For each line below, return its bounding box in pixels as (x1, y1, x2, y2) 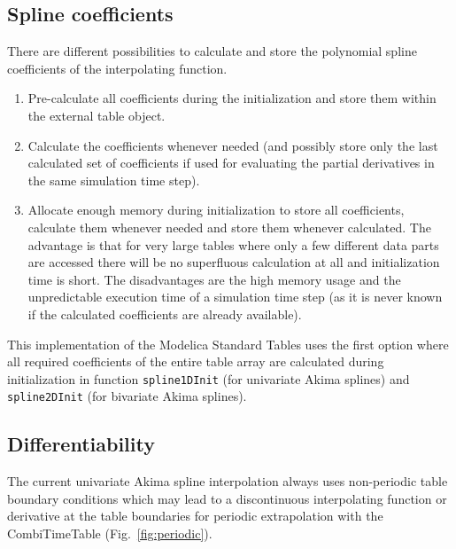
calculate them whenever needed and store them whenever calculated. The (27, 217, 431, 236)
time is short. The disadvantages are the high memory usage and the (27, 270, 401, 288)
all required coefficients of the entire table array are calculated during (7, 352, 384, 371)
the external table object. (27, 106, 166, 124)
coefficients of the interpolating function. (7, 59, 228, 77)
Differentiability (7, 430, 155, 458)
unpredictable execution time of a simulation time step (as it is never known (27, 287, 443, 306)
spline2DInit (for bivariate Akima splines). (7, 387, 247, 405)
